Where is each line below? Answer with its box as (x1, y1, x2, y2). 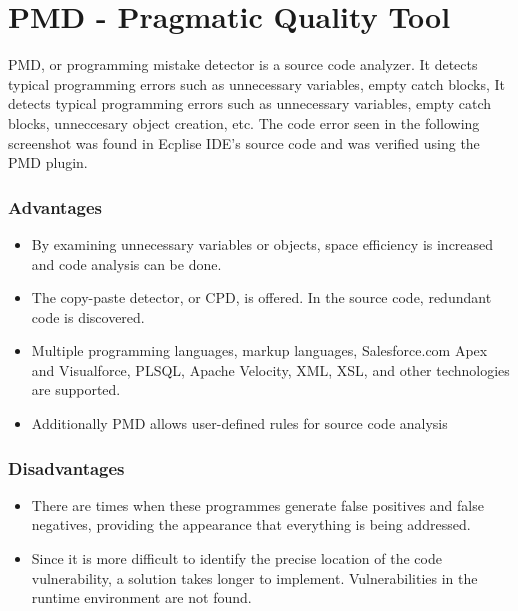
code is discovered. (31, 306, 145, 327)
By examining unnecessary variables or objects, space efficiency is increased (31, 233, 494, 254)
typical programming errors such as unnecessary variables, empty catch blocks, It (8, 73, 505, 94)
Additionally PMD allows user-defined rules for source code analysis (31, 413, 448, 434)
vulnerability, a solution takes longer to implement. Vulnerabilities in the (31, 567, 478, 588)
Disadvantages (8, 455, 125, 480)
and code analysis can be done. (31, 253, 222, 274)
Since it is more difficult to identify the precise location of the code (31, 548, 442, 569)
